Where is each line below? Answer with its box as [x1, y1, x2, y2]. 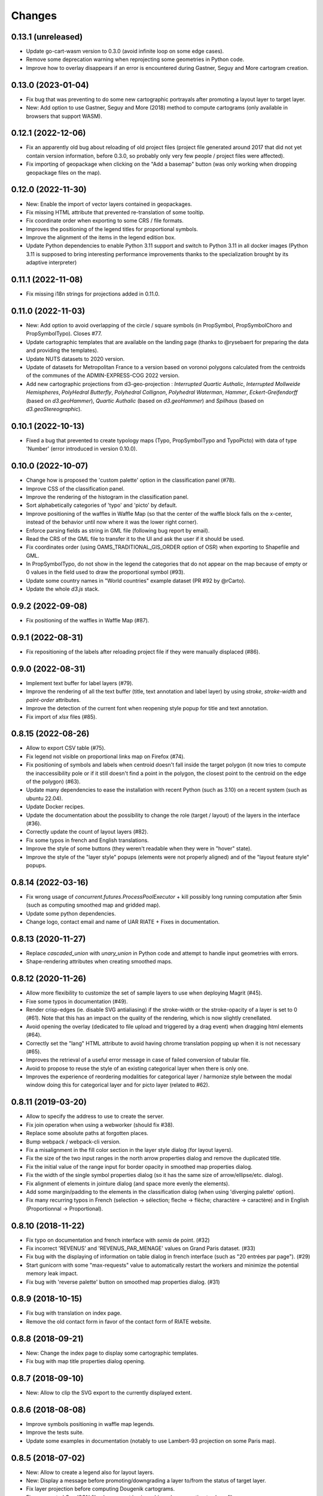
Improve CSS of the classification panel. [26, 485, 125, 492]
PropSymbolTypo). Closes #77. [26, 330, 102, 337]
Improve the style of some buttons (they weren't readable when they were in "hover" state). [26, 845, 252, 852]
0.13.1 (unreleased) [11, 32, 83, 42]
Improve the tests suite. [26, 1429, 84, 1436]
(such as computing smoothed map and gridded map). [26, 901, 161, 909]
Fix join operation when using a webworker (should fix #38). [26, 1121, 175, 1128]
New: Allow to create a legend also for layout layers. [26, 1468, 154, 1476]
